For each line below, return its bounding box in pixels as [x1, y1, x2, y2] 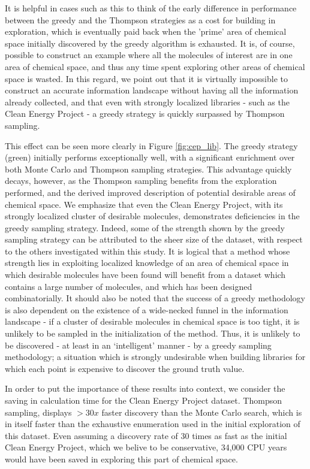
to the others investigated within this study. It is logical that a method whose [5, 244, 290, 257]
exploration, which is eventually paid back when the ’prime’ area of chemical [5, 25, 287, 38]
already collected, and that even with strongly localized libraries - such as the [5, 95, 290, 108]
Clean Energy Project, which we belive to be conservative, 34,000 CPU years [5, 441, 287, 453]
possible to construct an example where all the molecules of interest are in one [5, 49, 293, 61]
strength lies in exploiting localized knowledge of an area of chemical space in [5, 256, 289, 269]
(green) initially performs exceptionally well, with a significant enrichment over [5, 151, 295, 164]
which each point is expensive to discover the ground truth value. [5, 362, 245, 374]
